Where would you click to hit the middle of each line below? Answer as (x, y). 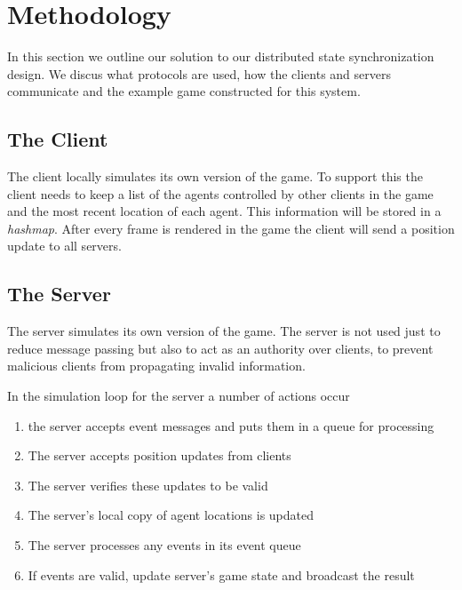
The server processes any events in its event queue (164, 545)
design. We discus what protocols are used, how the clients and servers (199, 73)
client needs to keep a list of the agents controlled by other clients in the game (220, 193)
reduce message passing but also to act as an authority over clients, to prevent (220, 348)
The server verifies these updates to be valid (148, 485)
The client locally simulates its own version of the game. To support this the (215, 176)
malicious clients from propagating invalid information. (156, 366)
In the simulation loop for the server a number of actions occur (179, 396)
